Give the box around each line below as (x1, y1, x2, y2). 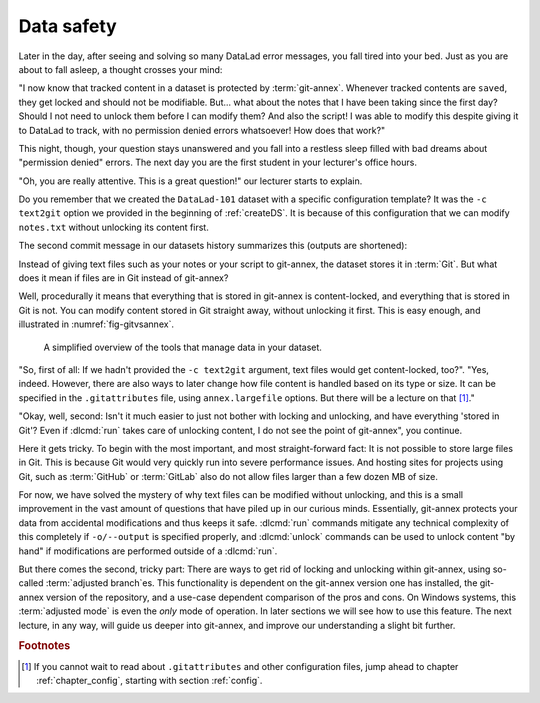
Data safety (18, 15, 117, 37)
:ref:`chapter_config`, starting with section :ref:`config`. (36, 675, 263, 687)
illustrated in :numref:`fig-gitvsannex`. (18, 318, 175, 330)
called (18, 577, 44, 589)
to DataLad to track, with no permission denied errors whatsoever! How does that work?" (18, 124, 386, 136)
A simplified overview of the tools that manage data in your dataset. (43, 341, 322, 353)
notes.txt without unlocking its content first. (18, 221, 209, 233)
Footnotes (18, 639, 71, 653)
